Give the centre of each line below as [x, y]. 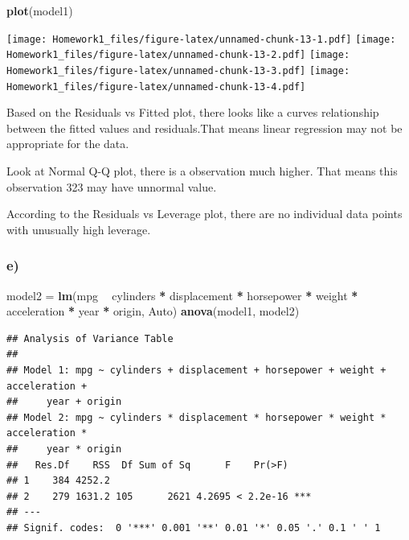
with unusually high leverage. [79, 229]
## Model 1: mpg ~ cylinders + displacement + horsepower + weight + [196, 370]
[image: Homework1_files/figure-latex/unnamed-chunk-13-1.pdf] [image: [201, 39]
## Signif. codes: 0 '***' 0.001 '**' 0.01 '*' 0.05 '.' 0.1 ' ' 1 [194, 528]
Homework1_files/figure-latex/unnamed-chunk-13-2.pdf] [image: [178, 55]
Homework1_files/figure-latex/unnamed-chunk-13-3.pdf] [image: [178, 70]
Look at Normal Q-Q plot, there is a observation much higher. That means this [202, 171]
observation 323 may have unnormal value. [112, 186]
